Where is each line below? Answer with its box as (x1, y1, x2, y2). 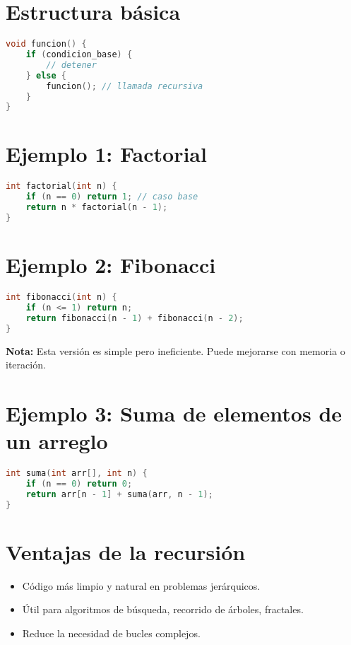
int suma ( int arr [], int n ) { (6, 468, 148, 478)
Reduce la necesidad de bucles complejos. (22, 625, 201, 640)
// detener (46, 59, 97, 70)
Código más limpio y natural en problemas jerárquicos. (22, 578, 261, 593)
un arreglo (6, 426, 108, 455)
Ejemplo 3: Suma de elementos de (6, 398, 343, 427)
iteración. (6, 357, 46, 372)
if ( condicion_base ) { (25, 50, 133, 59)
